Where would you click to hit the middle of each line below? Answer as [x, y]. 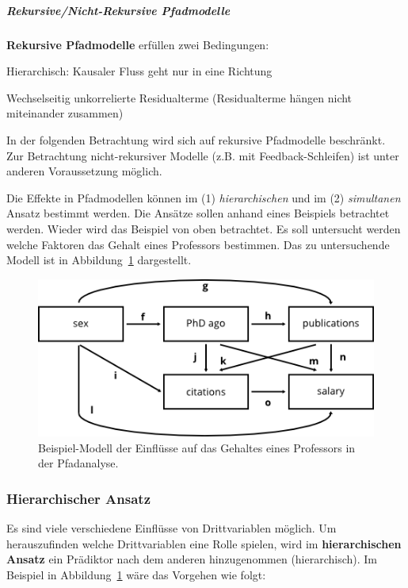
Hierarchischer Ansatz [78, 498]
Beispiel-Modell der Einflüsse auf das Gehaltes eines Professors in [197, 447]
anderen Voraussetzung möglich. [84, 171]
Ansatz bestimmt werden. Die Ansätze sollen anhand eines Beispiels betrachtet [198, 213]
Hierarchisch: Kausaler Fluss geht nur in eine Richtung [139, 71]
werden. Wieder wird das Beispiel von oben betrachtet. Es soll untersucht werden [204, 228]
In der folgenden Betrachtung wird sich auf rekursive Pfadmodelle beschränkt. [196, 139]
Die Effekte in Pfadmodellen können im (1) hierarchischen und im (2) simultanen [204, 197]
